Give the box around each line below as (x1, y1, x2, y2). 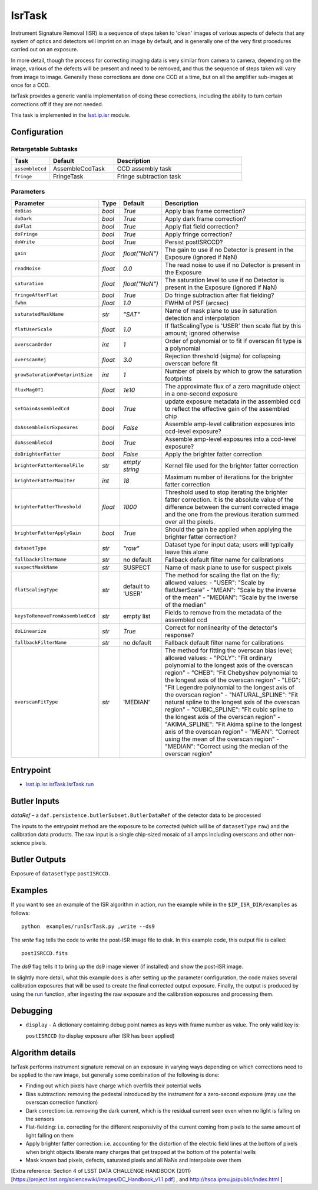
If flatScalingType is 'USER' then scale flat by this (165, 322, 302, 330)
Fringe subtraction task (117, 172, 181, 181)
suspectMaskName (14, 564, 58, 571)
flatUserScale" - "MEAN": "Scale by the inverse (165, 586, 297, 594)
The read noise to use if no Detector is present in (165, 260, 300, 269)
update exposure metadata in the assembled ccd (165, 397, 300, 406)
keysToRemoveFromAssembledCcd (14, 613, 95, 619)
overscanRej (14, 357, 47, 363)
